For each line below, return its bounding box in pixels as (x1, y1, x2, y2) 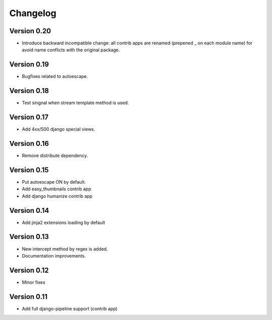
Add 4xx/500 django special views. (22, 126, 95, 132)
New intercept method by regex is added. (22, 246, 108, 252)
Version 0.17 (9, 113, 49, 122)
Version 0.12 (9, 266, 49, 274)
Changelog (9, 8, 56, 19)
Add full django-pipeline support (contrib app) (22, 305, 118, 311)
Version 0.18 (9, 87, 49, 95)
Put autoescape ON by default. (22, 179, 86, 185)
